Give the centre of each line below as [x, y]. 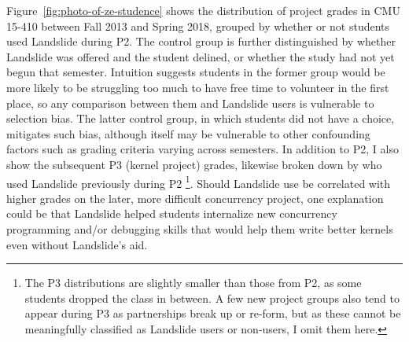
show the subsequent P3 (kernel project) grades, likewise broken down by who [194, 164]
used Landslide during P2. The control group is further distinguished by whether [201, 41]
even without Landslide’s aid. [77, 244]
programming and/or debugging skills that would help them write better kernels [200, 228]
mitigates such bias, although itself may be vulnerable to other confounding [188, 133]
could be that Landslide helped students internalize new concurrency [172, 213]
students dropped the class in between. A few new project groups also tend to [212, 298]
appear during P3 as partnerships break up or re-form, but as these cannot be [213, 313]
